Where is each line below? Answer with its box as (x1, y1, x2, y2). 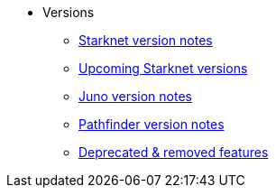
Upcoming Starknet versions (78, 60, 248, 76)
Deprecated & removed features (78, 144, 269, 160)
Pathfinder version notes (78, 116, 225, 132)
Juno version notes (78, 88, 192, 104)
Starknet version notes (78, 32, 213, 48)
